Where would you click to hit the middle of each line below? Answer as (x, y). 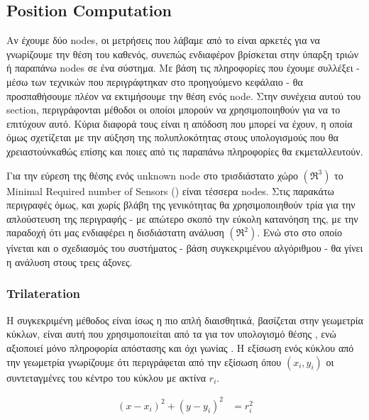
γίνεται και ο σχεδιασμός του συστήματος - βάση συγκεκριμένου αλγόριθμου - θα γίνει (185, 248)
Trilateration (44, 293)
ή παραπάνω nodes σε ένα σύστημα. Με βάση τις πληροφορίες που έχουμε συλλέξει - (183, 68)
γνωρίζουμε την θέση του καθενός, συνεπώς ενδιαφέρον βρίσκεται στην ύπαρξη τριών (183, 54)
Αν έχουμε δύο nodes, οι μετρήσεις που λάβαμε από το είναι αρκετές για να (163, 40)
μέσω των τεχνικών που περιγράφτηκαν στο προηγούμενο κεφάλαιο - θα (155, 81)
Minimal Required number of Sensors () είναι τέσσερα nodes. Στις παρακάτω (170, 190)
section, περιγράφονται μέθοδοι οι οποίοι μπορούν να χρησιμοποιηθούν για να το (174, 110)
